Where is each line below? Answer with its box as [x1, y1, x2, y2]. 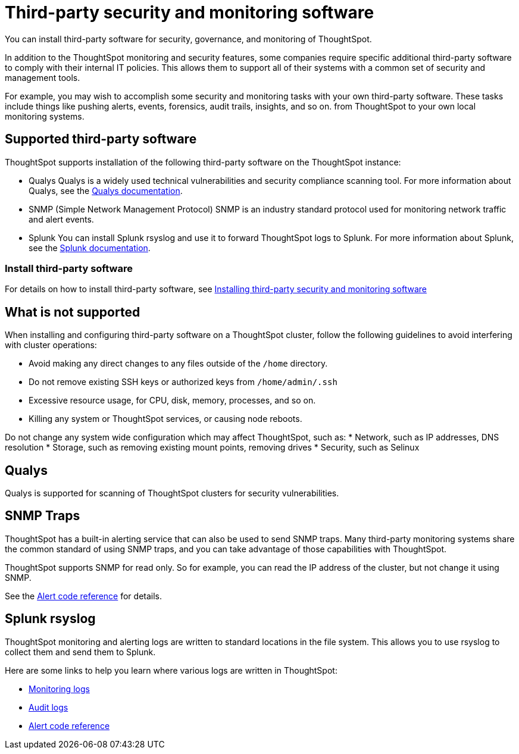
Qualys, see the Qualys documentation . [29, 185, 183, 196]
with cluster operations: [5, 340, 97, 351]
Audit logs [29, 702, 68, 712]
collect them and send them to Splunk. [5, 646, 156, 657]
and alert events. [29, 214, 94, 224]
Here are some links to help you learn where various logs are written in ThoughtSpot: [5, 665, 337, 675]
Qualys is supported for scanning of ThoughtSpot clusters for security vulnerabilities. [5, 488, 339, 499]
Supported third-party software [5, 132, 197, 147]
